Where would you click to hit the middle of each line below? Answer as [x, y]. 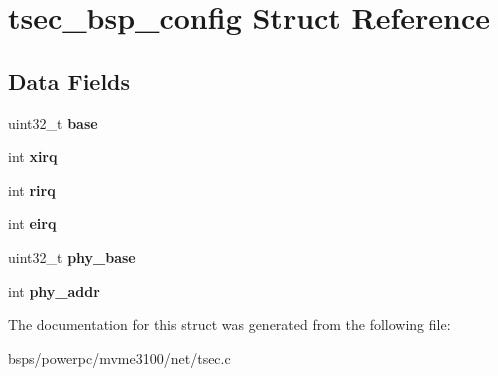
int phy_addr [54, 290]
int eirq [32, 223]
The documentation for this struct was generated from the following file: [229, 324]
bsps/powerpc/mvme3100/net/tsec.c [119, 357]
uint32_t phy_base [72, 256]
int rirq [32, 189]
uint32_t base [53, 122]
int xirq [33, 156]
